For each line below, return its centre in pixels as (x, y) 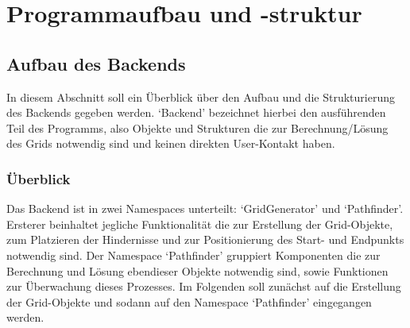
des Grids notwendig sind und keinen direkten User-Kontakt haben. (171, 143)
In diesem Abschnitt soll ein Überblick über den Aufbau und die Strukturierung (201, 96)
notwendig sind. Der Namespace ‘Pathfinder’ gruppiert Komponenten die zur (193, 255)
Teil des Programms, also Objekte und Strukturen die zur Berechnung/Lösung (197, 127)
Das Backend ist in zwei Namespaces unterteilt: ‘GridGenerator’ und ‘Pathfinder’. (205, 208)
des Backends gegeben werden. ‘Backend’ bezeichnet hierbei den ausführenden (196, 112)
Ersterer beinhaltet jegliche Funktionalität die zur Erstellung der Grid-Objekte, (200, 224)
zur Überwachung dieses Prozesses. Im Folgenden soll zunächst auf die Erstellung (204, 286)
